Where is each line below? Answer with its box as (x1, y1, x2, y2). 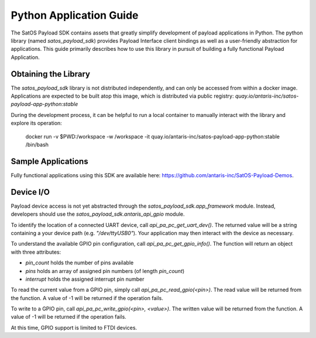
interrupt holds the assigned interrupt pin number (25, 275, 145, 282)
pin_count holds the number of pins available (25, 259, 134, 266)
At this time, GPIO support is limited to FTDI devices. (11, 324, 138, 331)
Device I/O (11, 187, 50, 197)
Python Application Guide (11, 9, 139, 22)
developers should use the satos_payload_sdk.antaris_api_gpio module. (11, 211, 185, 218)
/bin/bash (25, 141, 49, 148)
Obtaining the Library (11, 69, 91, 79)
